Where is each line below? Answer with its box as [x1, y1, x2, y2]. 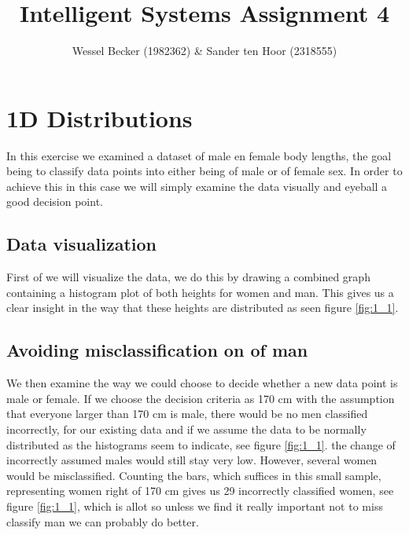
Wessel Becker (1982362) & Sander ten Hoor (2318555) [72, 42, 337, 59]
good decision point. [6, 193, 103, 210]
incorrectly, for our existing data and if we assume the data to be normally [6, 421, 367, 437]
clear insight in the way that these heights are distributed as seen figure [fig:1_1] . [6, 299, 399, 316]
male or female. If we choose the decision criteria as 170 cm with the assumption [6, 390, 395, 406]
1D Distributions [6, 101, 193, 134]
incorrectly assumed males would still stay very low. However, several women [6, 452, 378, 468]
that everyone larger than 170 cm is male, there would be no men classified [6, 405, 368, 422]
